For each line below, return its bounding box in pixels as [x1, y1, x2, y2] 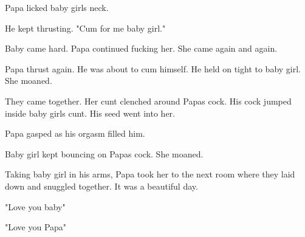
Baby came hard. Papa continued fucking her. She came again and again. [5, 42, 278, 55]
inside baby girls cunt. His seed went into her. [5, 106, 175, 119]
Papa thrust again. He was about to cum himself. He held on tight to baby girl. [5, 62, 301, 75]
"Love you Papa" [5, 221, 67, 233]
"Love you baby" [5, 200, 66, 213]
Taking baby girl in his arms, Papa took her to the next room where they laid [5, 168, 295, 180]
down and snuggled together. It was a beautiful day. [5, 179, 198, 192]
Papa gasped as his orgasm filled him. [5, 127, 145, 140]
